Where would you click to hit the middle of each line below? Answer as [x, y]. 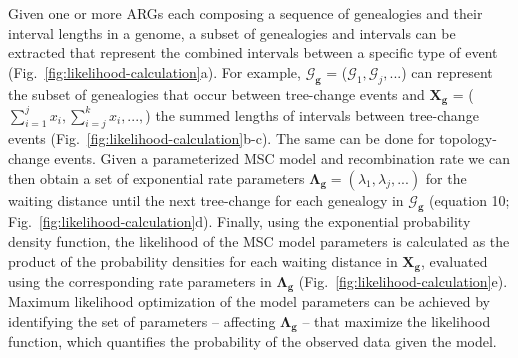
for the [446, 177]
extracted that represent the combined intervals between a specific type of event [253, 52]
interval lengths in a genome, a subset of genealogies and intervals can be [232, 32]
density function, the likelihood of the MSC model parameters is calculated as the [259, 240]
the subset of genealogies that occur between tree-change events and [216, 93]
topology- [468, 138]
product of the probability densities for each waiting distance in [203, 260]
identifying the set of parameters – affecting [142, 321]
